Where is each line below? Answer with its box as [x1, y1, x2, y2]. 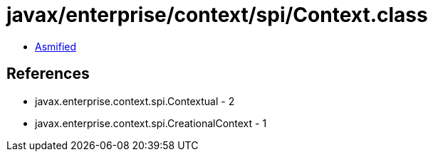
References [6, 65, 90, 83]
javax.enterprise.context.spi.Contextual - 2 [35, 94, 235, 107]
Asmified [35, 40, 77, 53]
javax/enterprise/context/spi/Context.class [6, 3, 428, 27]
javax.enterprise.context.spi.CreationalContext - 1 [35, 117, 267, 129]
